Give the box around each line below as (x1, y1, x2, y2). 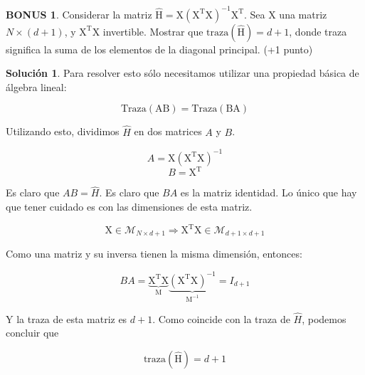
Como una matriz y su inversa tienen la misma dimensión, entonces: (6, 246, 302, 261)
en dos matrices (134, 124, 202, 139)
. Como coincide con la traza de (152, 311, 290, 326)
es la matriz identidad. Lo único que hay (180, 185, 357, 200)
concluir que (6, 325, 59, 340)
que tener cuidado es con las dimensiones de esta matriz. (6, 199, 253, 213)
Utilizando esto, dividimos (6, 124, 120, 139)
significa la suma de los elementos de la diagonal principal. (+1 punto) (6, 41, 313, 56)
